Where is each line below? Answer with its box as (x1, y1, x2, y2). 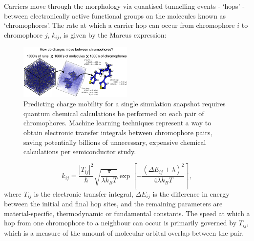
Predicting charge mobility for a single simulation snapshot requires (23, 99, 226, 109)
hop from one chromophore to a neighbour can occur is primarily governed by (4, 218, 237, 228)
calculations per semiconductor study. (23, 146, 136, 157)
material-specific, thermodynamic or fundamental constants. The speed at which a (4, 208, 250, 218)
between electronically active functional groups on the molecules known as (4, 10, 226, 20)
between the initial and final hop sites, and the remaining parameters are (4, 199, 223, 209)
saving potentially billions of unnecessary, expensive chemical (23, 137, 206, 147)
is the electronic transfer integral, (34, 188, 133, 199)
